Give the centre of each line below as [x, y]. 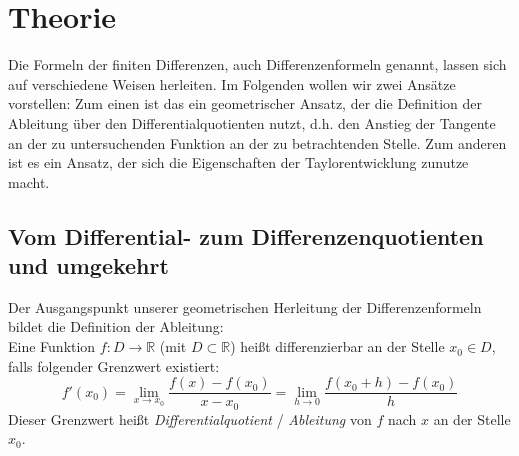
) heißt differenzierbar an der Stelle [337, 346]
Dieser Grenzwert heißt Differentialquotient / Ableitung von [190, 418]
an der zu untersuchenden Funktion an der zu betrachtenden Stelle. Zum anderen [257, 142]
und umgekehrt [88, 265]
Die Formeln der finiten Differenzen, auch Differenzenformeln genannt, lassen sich [257, 64]
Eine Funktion [52, 346]
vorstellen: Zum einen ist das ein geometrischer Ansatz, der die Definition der [245, 103]
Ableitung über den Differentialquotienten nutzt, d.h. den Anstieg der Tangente [252, 122]
